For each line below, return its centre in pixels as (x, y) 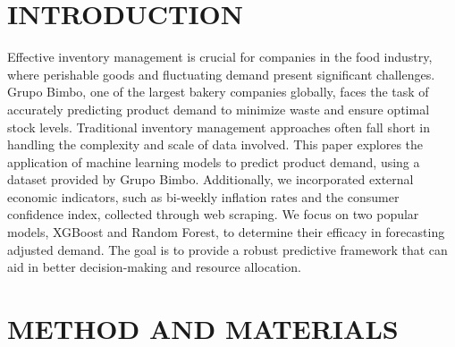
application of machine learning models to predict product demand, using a (214, 161)
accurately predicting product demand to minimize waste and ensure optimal (219, 109)
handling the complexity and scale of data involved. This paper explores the (215, 144)
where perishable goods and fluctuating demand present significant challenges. (221, 74)
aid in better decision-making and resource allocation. (154, 267)
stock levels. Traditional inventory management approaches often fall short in (219, 127)
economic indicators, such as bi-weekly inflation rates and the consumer (203, 196)
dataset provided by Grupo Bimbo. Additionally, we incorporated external (211, 179)
